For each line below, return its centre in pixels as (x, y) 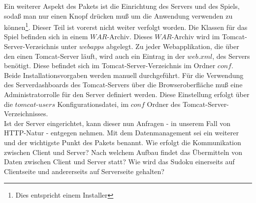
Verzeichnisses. (26, 114)
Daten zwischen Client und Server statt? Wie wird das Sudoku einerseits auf (119, 162)
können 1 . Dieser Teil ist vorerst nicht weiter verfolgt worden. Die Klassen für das (126, 26)
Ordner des (164, 104)
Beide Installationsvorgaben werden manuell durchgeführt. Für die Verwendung (124, 75)
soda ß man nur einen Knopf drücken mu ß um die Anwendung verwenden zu (118, 15)
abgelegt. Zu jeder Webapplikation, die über (173, 46)
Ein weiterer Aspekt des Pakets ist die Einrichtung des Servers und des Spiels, (122, 6)
